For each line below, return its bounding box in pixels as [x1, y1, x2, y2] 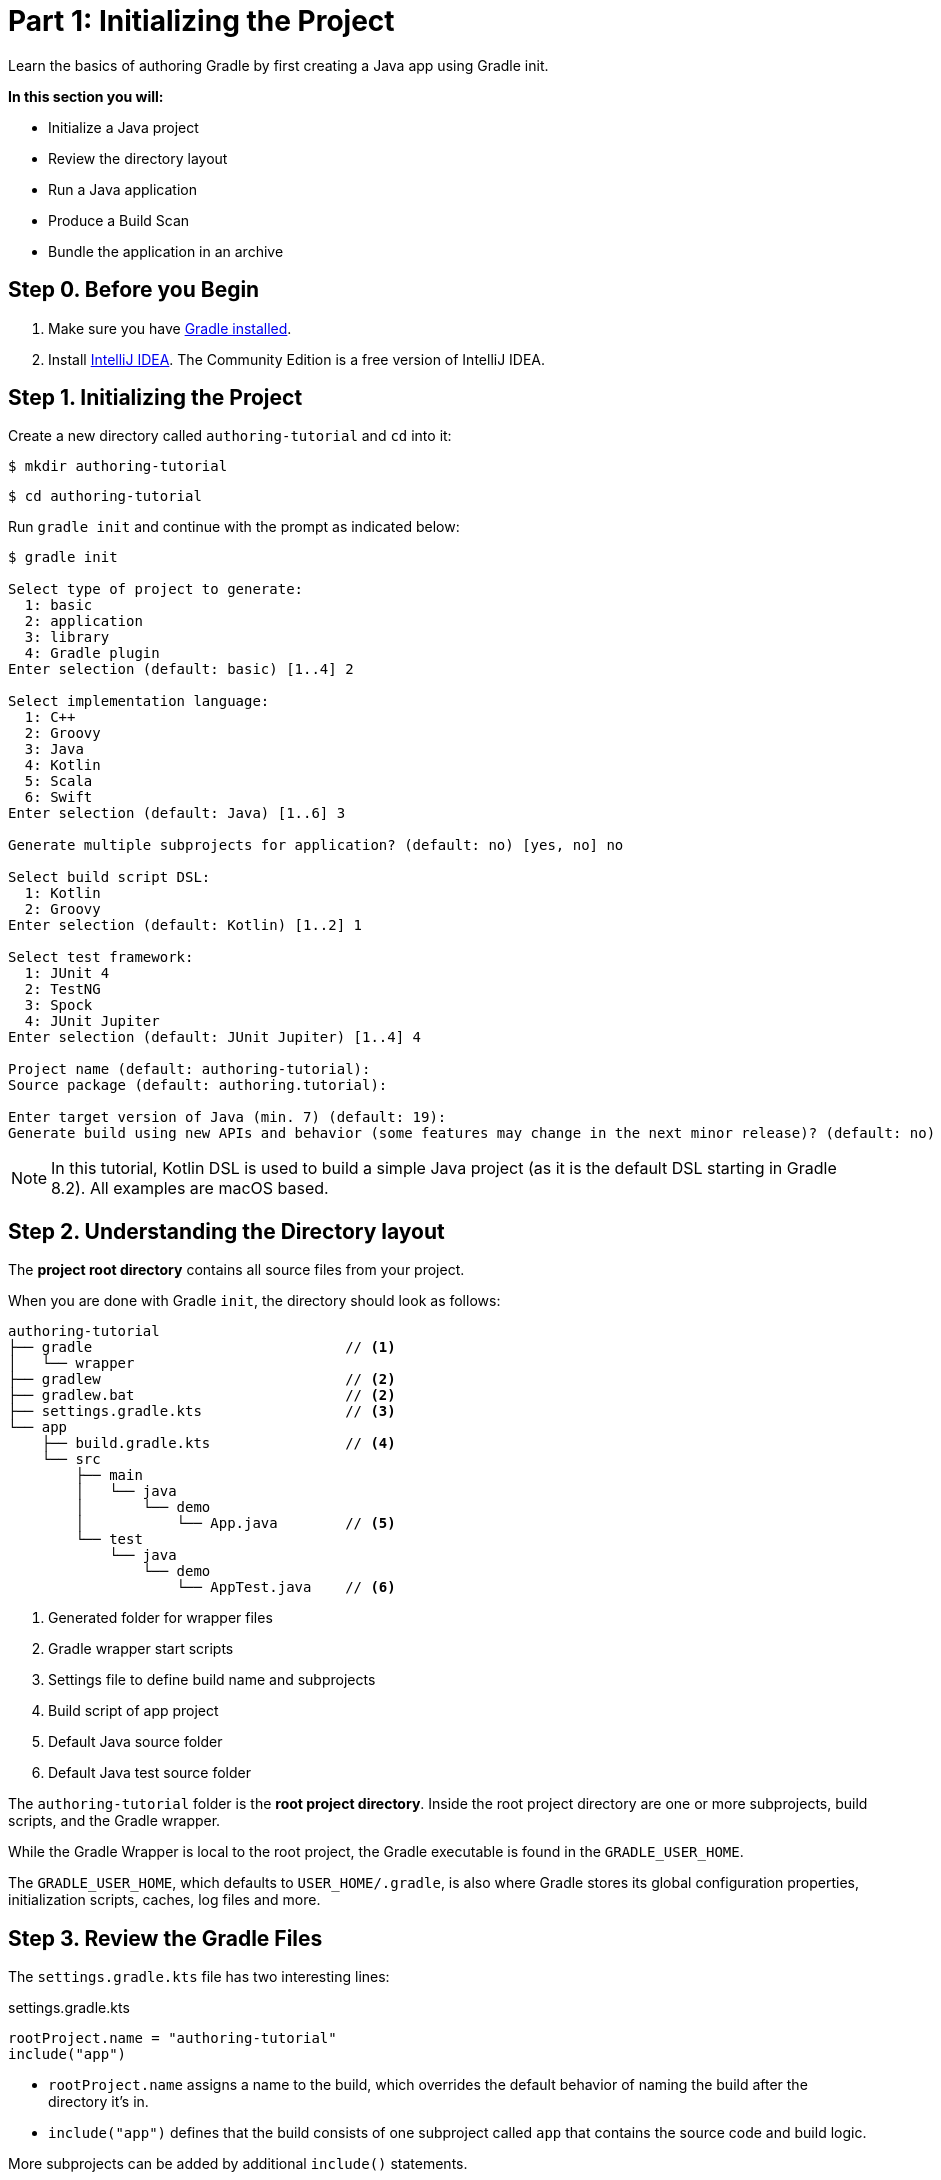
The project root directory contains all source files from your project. [8, 1261, 465, 1279]
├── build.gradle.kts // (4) [41, 1435, 396, 1452]
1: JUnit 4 [24, 965, 110, 982]
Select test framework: [8, 949, 194, 966]
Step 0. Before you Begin [8, 277, 260, 303]
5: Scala [24, 773, 93, 790]
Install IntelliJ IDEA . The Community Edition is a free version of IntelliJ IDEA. [48, 350, 546, 368]
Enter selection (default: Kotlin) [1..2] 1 [8, 917, 363, 934]
